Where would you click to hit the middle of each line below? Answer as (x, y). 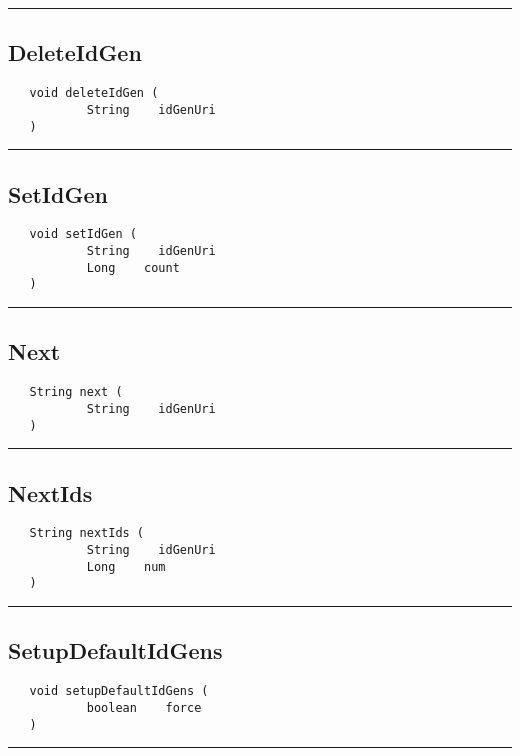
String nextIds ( (87, 533)
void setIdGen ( (83, 234)
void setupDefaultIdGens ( (119, 691)
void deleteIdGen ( (94, 93)
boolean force (144, 707)
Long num (126, 566)
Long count (133, 267)
